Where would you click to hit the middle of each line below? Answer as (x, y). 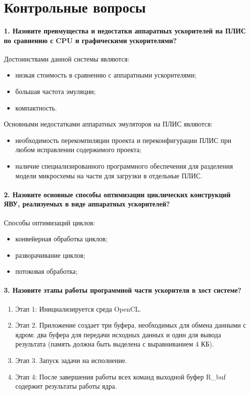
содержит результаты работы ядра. (66, 386)
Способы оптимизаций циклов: (50, 222)
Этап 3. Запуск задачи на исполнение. (71, 360)
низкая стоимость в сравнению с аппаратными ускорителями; (106, 75)
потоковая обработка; (46, 271)
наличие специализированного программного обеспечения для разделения (124, 165)
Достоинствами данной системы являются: (67, 58)
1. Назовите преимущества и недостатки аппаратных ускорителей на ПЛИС (125, 30)
